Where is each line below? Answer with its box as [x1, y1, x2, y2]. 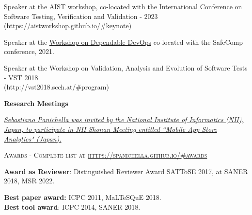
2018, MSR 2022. [4, 176, 55, 186]
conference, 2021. [4, 46, 54, 56]
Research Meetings [4, 98, 68, 108]
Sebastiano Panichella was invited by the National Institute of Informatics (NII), [4, 114, 244, 125]
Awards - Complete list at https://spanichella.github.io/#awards [4, 150, 207, 160]
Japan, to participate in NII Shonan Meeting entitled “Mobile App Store [4, 124, 217, 134]
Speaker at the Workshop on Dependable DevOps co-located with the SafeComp [4, 36, 243, 47]
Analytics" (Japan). [4, 133, 62, 143]
